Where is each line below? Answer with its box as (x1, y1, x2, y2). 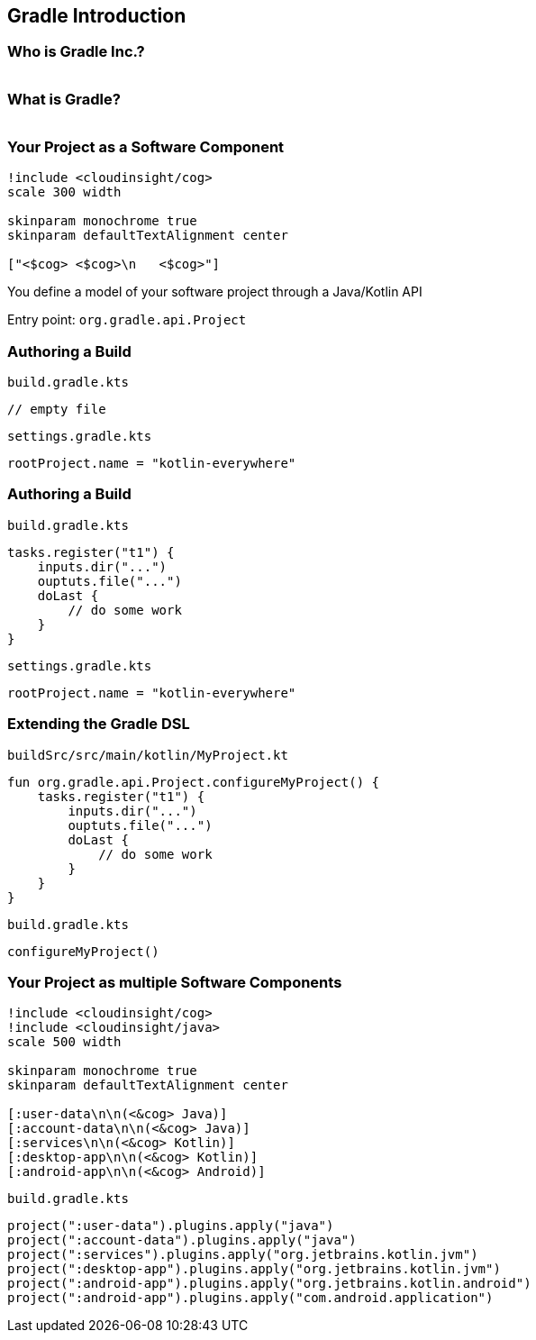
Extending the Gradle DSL (7, 715, 190, 734)
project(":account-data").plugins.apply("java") (7, 1233, 357, 1248)
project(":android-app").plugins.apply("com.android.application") (7, 1290, 494, 1306)
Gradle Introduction (7, 5, 186, 27)
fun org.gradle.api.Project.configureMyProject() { (7, 774, 380, 789)
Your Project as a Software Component (7, 137, 285, 156)
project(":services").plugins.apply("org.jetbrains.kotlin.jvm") (7, 1247, 478, 1263)
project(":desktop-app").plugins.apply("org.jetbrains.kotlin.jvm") (7, 1262, 501, 1277)
